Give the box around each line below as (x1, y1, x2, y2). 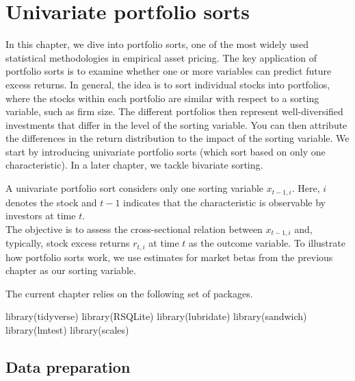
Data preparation (5, 356, 131, 377)
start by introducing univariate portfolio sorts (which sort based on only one (5, 144, 326, 158)
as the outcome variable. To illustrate (189, 236, 345, 250)
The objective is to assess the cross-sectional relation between (5, 221, 263, 236)
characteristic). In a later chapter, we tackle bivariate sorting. (5, 158, 263, 172)
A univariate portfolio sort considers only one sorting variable (5, 181, 264, 195)
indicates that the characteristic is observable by (123, 195, 326, 209)
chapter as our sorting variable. (5, 263, 136, 278)
